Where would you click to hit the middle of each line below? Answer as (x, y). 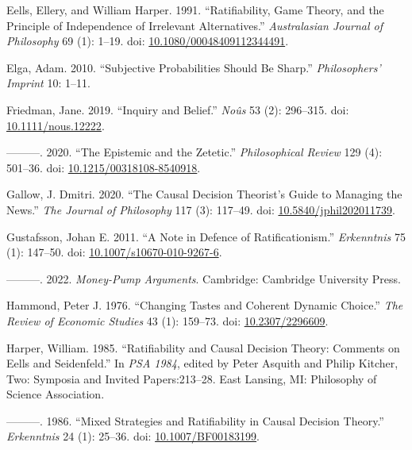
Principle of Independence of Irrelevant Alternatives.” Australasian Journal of (194, 25)
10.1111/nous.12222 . (56, 125)
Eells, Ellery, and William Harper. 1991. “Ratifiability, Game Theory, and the (195, 10)
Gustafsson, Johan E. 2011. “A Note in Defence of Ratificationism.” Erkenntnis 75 (206, 236)
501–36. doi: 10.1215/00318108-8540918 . (104, 167)
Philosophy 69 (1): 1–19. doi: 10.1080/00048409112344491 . (148, 41)
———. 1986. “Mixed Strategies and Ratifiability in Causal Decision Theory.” (195, 420)
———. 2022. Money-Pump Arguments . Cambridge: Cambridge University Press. (204, 278)
